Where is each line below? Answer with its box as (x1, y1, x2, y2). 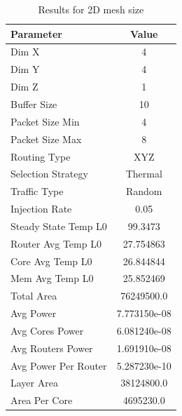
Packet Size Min (10, 114, 80, 128)
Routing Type (10, 149, 71, 163)
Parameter (10, 26, 62, 41)
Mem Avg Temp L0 (10, 271, 94, 286)
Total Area (10, 288, 57, 303)
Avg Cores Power (10, 323, 84, 337)
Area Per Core (10, 393, 73, 408)
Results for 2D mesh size (38, 2, 144, 16)
